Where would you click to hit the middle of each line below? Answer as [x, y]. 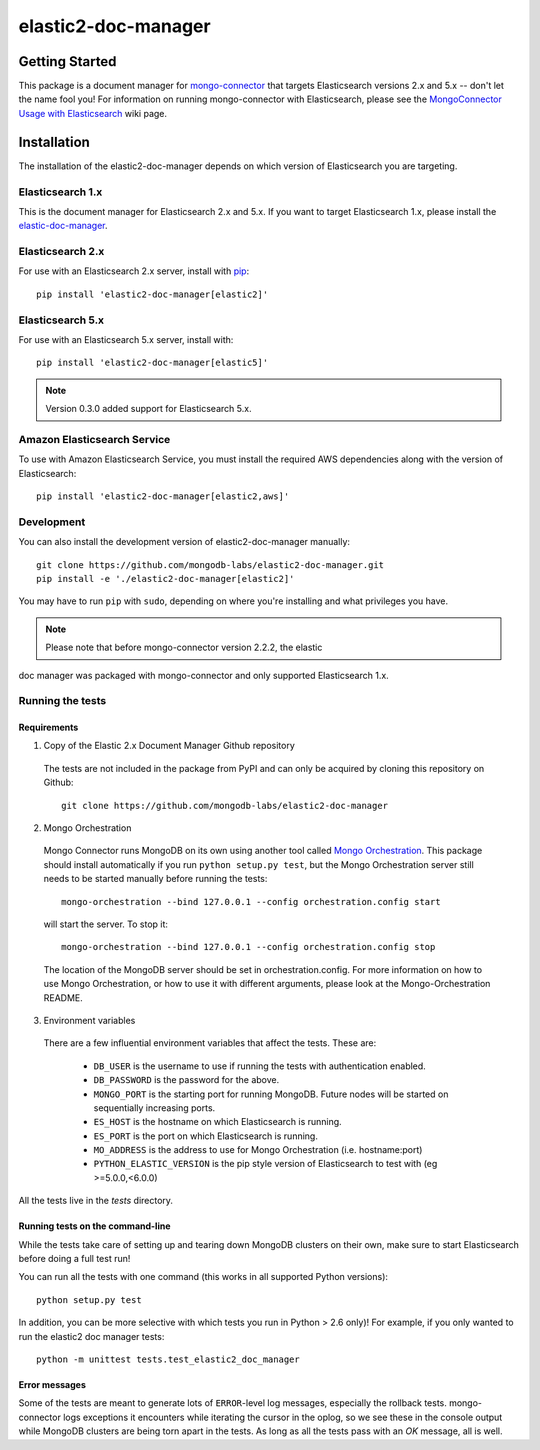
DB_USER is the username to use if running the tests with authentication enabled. [260, 1066]
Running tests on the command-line [94, 1226]
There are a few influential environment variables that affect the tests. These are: [210, 1043]
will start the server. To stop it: [106, 924]
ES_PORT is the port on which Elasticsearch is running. [206, 1136]
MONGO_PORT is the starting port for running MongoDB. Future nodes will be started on [271, 1094]
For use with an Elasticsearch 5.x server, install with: [126, 339]
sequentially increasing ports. [154, 1107]
